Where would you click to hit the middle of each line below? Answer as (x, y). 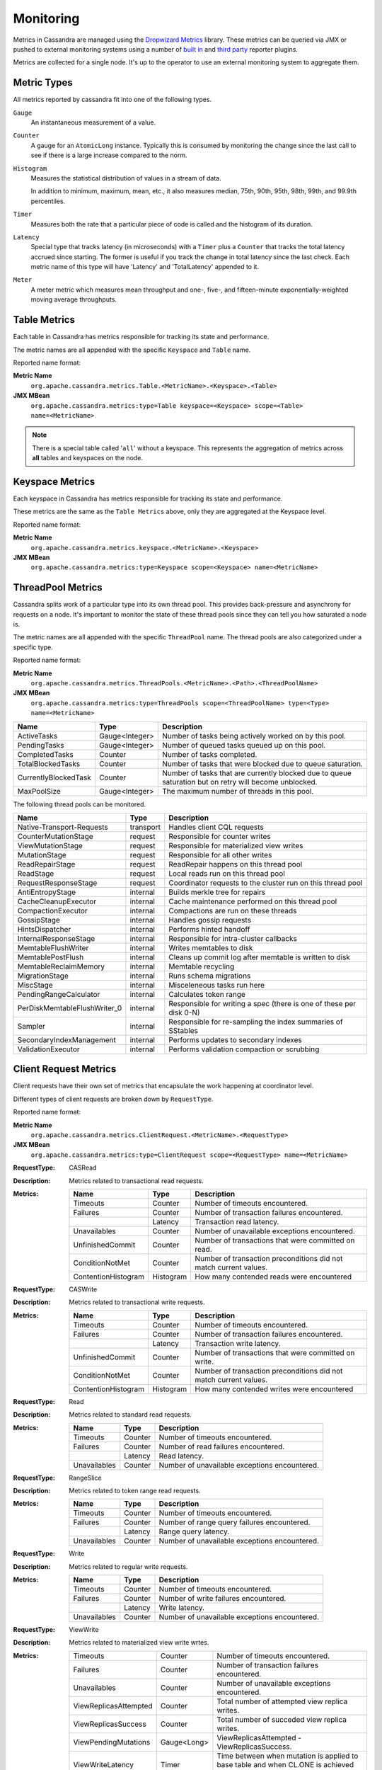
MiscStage (35, 985)
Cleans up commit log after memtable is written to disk (259, 957)
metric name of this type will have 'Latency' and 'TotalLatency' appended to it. (145, 267)
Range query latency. (194, 1531)
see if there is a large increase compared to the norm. (109, 155)
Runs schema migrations (210, 976)
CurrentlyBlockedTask (54, 777)
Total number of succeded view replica (282, 1719)
